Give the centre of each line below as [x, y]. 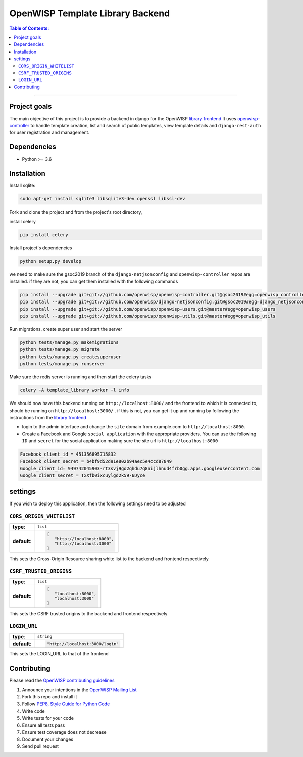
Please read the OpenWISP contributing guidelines [62, 680]
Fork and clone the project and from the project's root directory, [76, 212]
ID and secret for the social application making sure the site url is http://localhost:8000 [120, 441]
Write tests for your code [48, 718]
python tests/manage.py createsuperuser [70, 357]
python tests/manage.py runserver [63, 364]
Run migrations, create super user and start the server [66, 329]
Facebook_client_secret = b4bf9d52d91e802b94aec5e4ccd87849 [96, 461]
